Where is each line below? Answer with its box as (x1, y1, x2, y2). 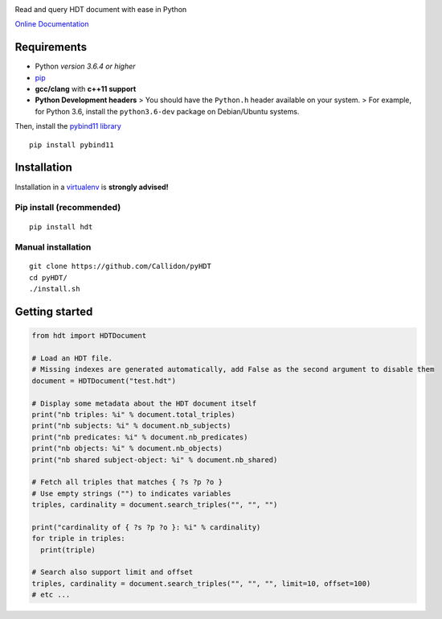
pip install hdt (29, 222, 93, 231)
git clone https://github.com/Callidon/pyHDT (29, 262, 212, 271)
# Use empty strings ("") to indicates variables (31, 489, 231, 498)
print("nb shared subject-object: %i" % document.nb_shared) (31, 455, 278, 464)
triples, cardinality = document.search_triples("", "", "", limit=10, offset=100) (31, 579, 371, 588)
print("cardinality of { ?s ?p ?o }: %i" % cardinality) (31, 522, 261, 531)
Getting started (14, 305, 93, 319)
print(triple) (40, 545, 96, 555)
